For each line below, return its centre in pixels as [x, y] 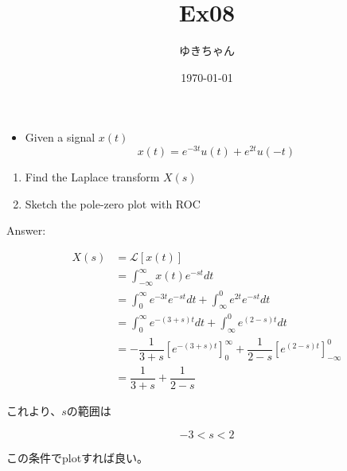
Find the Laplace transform [92, 176]
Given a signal [60, 137]
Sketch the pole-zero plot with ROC [113, 203]
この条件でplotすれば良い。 [78, 457]
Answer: [26, 230]
